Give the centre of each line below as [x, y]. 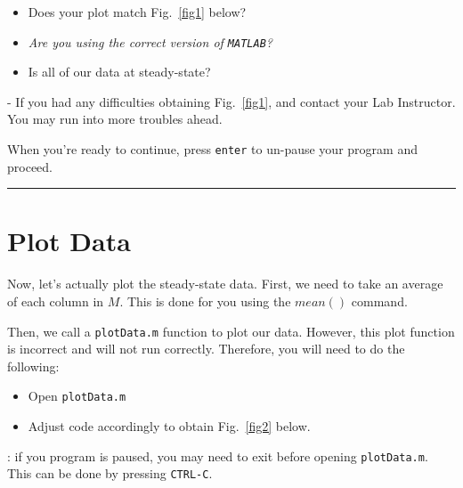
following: [33, 366]
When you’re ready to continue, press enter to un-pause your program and [212, 149]
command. [379, 301]
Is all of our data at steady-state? [119, 72]
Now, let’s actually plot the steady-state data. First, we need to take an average [225, 284]
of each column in [56, 301]
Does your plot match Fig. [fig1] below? [137, 12]
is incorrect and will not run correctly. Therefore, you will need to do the [206, 349]
